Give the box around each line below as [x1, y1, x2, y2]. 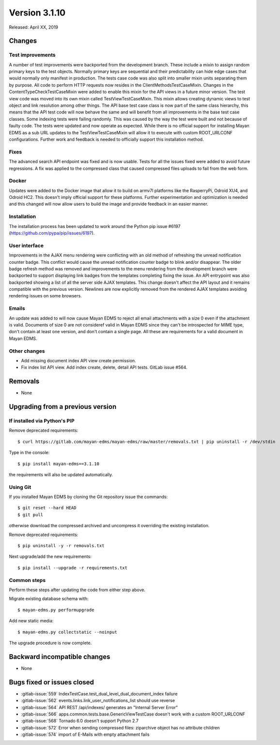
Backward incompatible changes [9, 652, 110, 661]
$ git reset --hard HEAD [17, 505, 77, 511]
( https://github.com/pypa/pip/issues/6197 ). [9, 230, 95, 236]
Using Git [9, 484, 31, 490]
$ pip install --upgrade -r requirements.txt [17, 565, 128, 570]
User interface [9, 242, 44, 249]
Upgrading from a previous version [9, 403, 117, 411]
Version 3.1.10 [9, 7, 65, 18]
